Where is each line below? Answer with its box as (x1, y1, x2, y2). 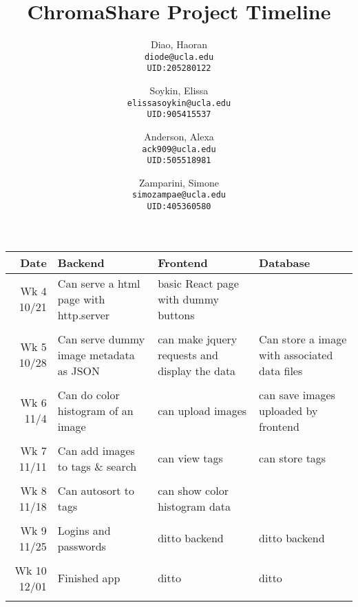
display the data (158, 362, 236, 379)
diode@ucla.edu (144, 52, 214, 62)
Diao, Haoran (151, 37, 207, 52)
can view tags (158, 450, 223, 467)
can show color (158, 482, 229, 498)
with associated (259, 346, 333, 363)
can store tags (259, 450, 326, 467)
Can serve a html (57, 275, 140, 291)
